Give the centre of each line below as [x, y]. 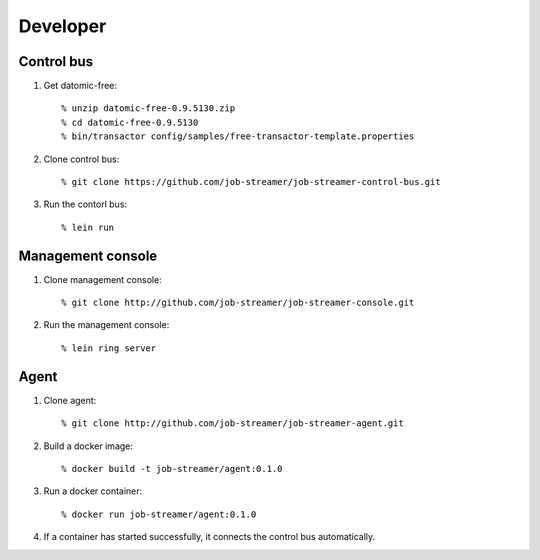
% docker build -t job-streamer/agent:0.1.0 [172, 468]
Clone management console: [102, 279]
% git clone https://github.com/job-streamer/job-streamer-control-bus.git [251, 182]
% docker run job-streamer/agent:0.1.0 [159, 514]
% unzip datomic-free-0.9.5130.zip [148, 108]
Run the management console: [106, 325]
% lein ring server [109, 348]
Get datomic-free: [80, 86]
